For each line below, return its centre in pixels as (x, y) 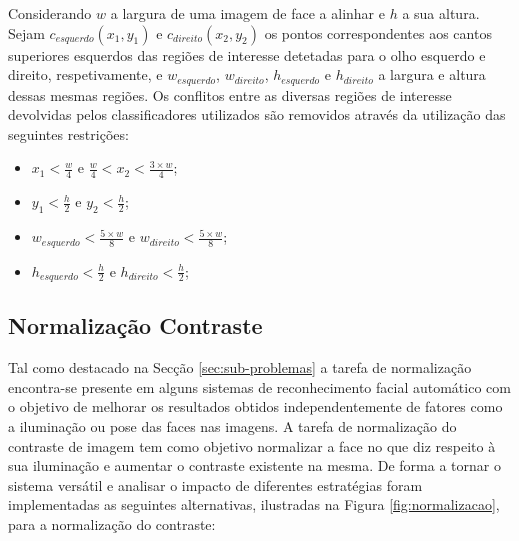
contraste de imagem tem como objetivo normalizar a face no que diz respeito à (252, 445)
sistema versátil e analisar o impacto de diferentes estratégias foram (215, 484)
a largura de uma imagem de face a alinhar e (247, 13)
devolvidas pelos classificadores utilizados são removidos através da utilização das (257, 114)
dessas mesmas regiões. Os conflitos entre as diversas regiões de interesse (230, 94)
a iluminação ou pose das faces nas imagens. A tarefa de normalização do (232, 425)
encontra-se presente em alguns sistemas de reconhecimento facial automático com (259, 386)
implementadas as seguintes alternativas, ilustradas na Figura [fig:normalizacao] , (254, 504)
